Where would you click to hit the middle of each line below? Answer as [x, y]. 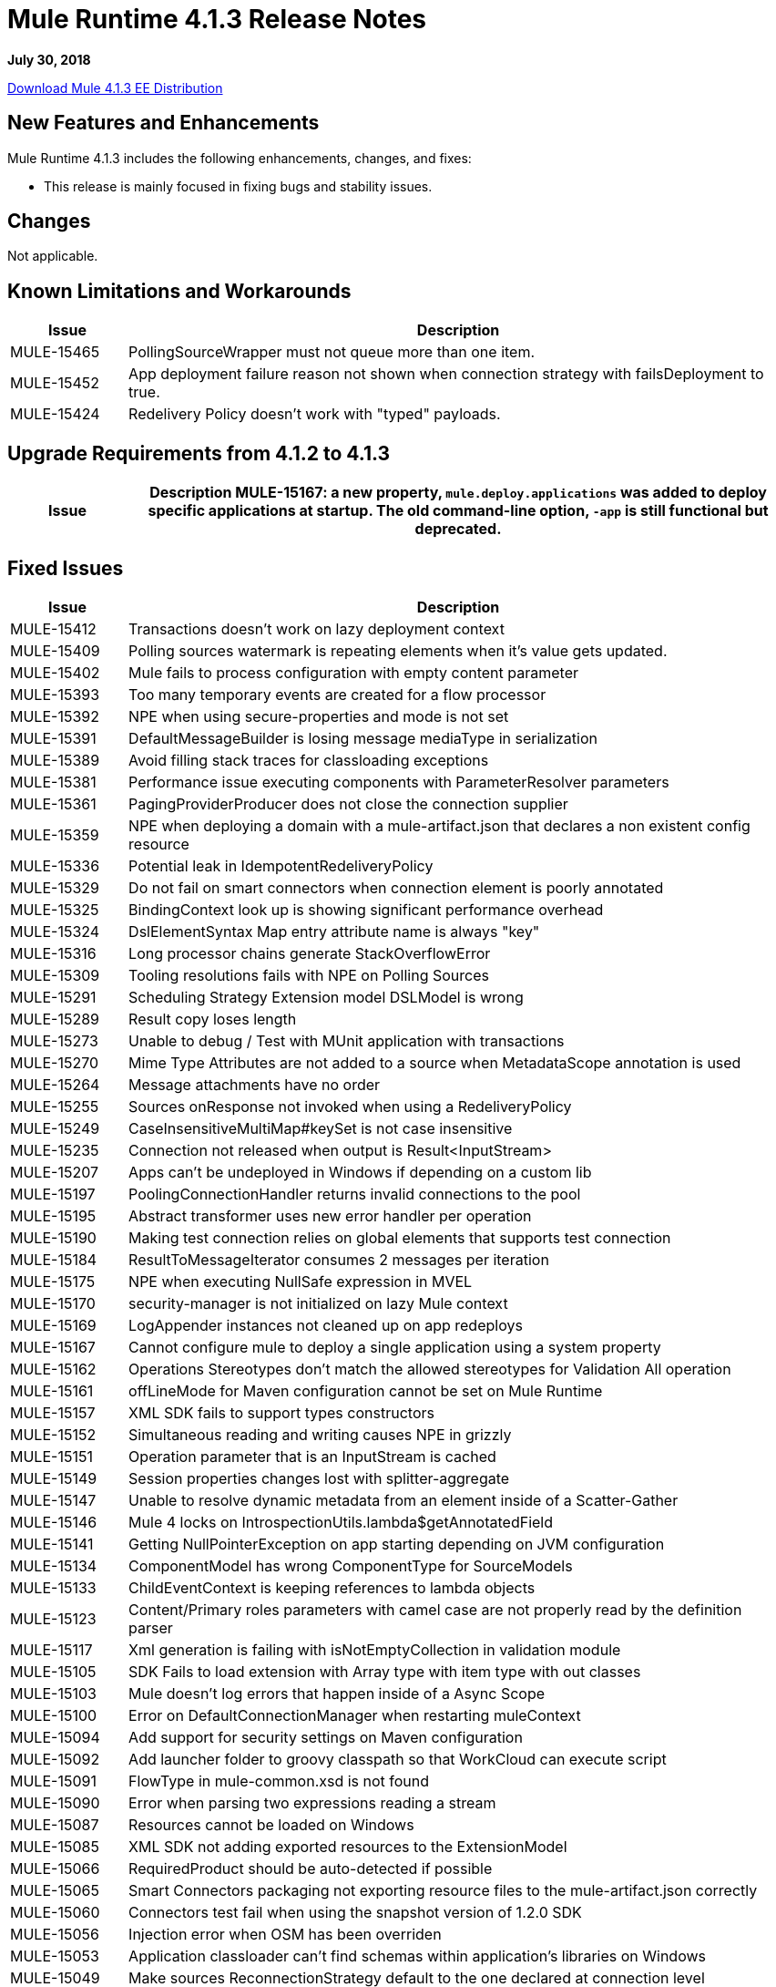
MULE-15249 [55, 1128]
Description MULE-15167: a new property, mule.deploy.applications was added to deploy [458, 493]
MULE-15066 [55, 1868]
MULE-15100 [54, 1715]
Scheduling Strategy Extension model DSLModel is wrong [326, 997]
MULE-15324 [55, 931]
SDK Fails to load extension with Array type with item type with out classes [385, 1671]
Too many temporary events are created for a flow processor [337, 694]
